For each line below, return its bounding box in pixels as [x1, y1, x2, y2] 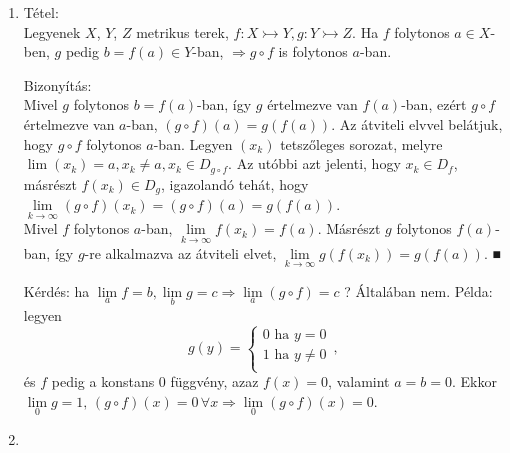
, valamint [328, 371, 390, 392]
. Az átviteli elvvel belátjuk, [331, 113, 503, 134]
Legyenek [23, 21, 81, 42]
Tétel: [23, 2, 59, 22]
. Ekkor [451, 371, 497, 392]
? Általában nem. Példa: [344, 280, 493, 301]
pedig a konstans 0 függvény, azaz [51, 371, 259, 392]
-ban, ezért [401, 94, 467, 115]
